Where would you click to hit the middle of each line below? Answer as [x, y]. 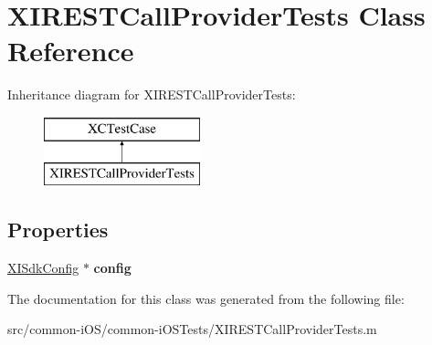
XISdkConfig [43, 268]
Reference [71, 51]
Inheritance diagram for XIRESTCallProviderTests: [152, 94]
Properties [58, 230]
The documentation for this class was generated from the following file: [206, 298]
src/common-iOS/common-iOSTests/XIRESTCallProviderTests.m [192, 329]
